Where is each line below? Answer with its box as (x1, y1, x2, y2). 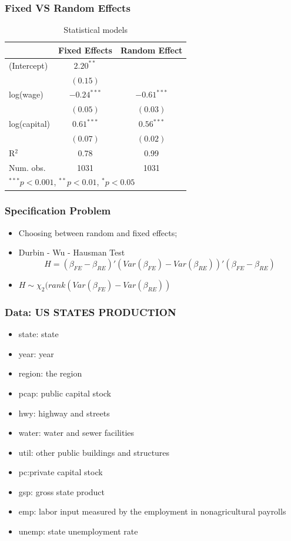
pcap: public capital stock (18, 387, 112, 399)
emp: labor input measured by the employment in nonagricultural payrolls (18, 505, 286, 518)
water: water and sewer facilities (18, 426, 135, 439)
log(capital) (9, 117, 51, 130)
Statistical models (63, 23, 128, 36)
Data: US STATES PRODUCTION (5, 304, 176, 319)
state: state (18, 328, 59, 340)
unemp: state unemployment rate (18, 525, 138, 537)
